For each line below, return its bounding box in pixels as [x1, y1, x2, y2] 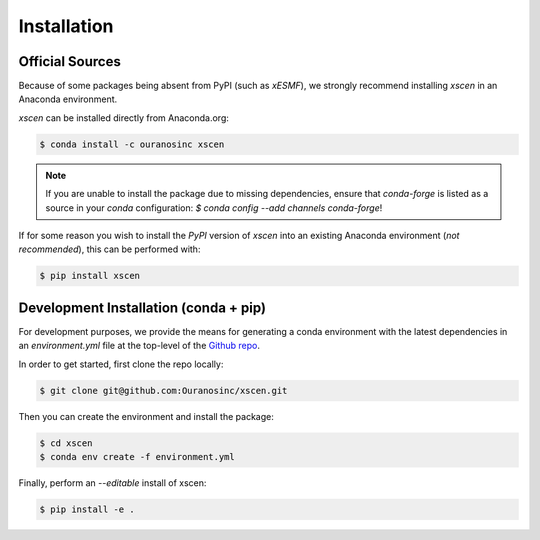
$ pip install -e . [39, 503, 135, 515]
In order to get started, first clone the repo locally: [18, 358, 224, 370]
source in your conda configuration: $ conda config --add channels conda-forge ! [45, 201, 383, 214]
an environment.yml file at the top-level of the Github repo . [18, 340, 260, 352]
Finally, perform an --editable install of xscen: [18, 476, 207, 489]
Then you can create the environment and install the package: [18, 410, 274, 422]
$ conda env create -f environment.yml [39, 451, 235, 462]
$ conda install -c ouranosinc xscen [39, 138, 225, 150]
